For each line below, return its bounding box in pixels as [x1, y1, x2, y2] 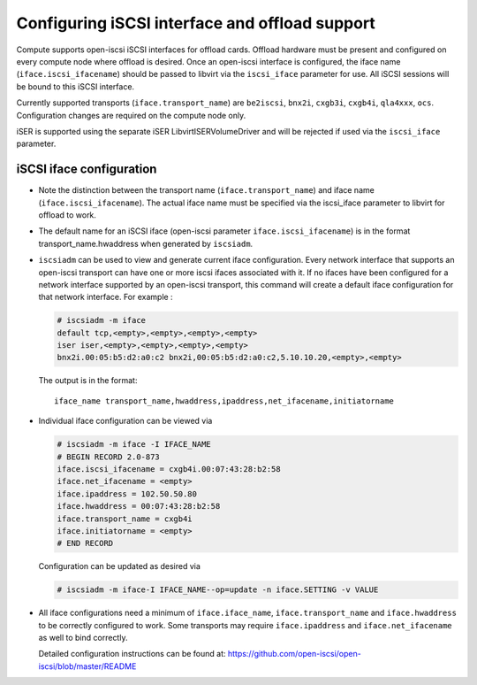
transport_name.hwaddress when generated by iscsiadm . [38, 238, 254, 249]
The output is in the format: [38, 375, 138, 386]
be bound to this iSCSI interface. [16, 81, 135, 92]
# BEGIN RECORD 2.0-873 [57, 451, 161, 462]
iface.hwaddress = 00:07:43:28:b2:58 [57, 501, 221, 512]
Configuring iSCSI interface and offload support [16, 13, 375, 33]
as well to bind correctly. [38, 633, 128, 643]
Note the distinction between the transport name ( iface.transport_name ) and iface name [38, 185, 375, 196]
